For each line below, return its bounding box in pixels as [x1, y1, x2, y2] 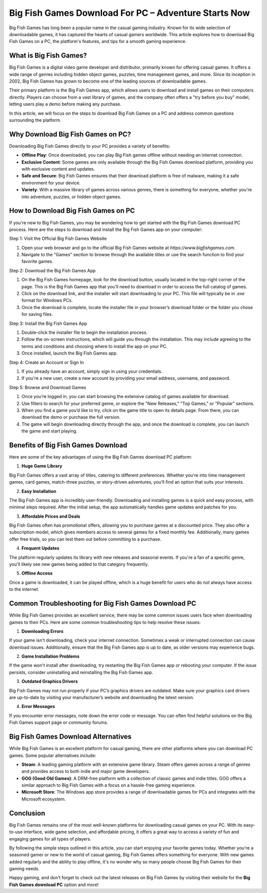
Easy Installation [21, 488, 56, 494]
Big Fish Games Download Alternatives [9, 732, 132, 741]
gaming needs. [9, 866, 40, 872]
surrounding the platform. [9, 117, 61, 123]
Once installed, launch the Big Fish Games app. [21, 350, 118, 356]
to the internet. [9, 586, 40, 592]
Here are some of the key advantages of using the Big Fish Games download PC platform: [9, 454, 192, 460]
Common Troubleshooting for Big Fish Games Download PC [9, 599, 196, 608]
